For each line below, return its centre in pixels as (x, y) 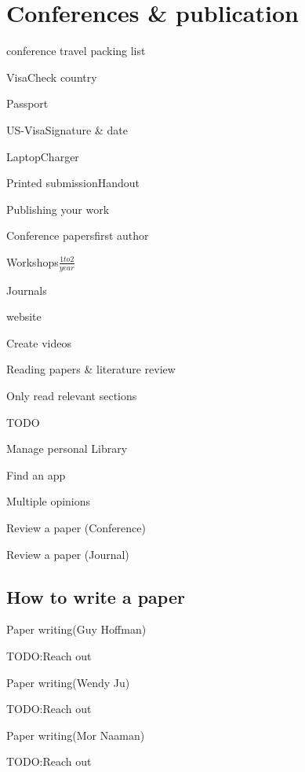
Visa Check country (52, 77)
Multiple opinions (49, 501)
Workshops (33, 261)
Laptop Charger (43, 156)
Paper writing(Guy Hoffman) (76, 629)
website (24, 316)
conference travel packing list (76, 51)
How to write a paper (96, 596)
